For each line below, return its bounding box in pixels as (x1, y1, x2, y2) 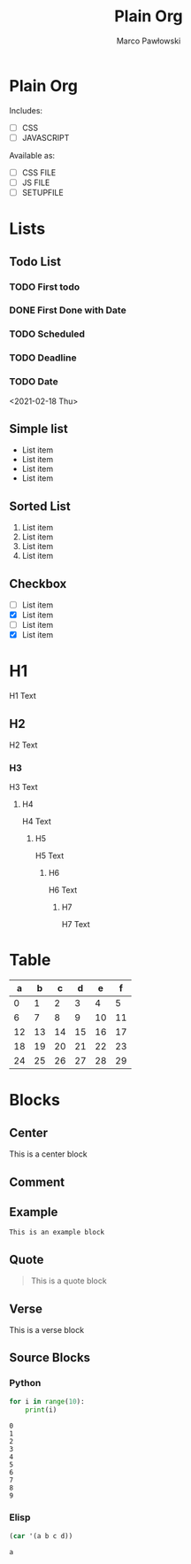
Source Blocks (9, 1351, 91, 1366)
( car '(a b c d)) (9, 1531, 73, 1540)
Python (9, 1377, 42, 1390)
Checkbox (9, 576, 67, 591)
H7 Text (61, 919, 90, 930)
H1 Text (9, 691, 37, 701)
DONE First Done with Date (9, 304, 126, 316)
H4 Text (21, 817, 51, 827)
